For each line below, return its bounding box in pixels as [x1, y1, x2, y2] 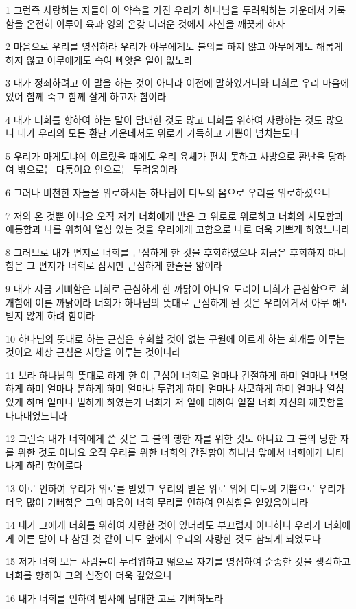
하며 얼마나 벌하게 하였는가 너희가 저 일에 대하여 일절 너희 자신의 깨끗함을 [26, 395, 344, 409]
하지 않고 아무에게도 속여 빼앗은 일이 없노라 [5, 52, 193, 67]
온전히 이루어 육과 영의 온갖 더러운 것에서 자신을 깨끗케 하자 [26, 16, 285, 30]
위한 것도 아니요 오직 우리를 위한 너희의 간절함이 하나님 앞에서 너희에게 [17, 444, 324, 459]
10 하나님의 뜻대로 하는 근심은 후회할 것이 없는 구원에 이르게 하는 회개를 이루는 [5, 331, 345, 345]
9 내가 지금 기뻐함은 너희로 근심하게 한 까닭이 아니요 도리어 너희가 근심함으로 [5, 281, 337, 295]
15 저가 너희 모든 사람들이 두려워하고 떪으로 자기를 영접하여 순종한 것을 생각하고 [5, 554, 351, 568]
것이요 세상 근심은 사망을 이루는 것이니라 [5, 345, 181, 359]
